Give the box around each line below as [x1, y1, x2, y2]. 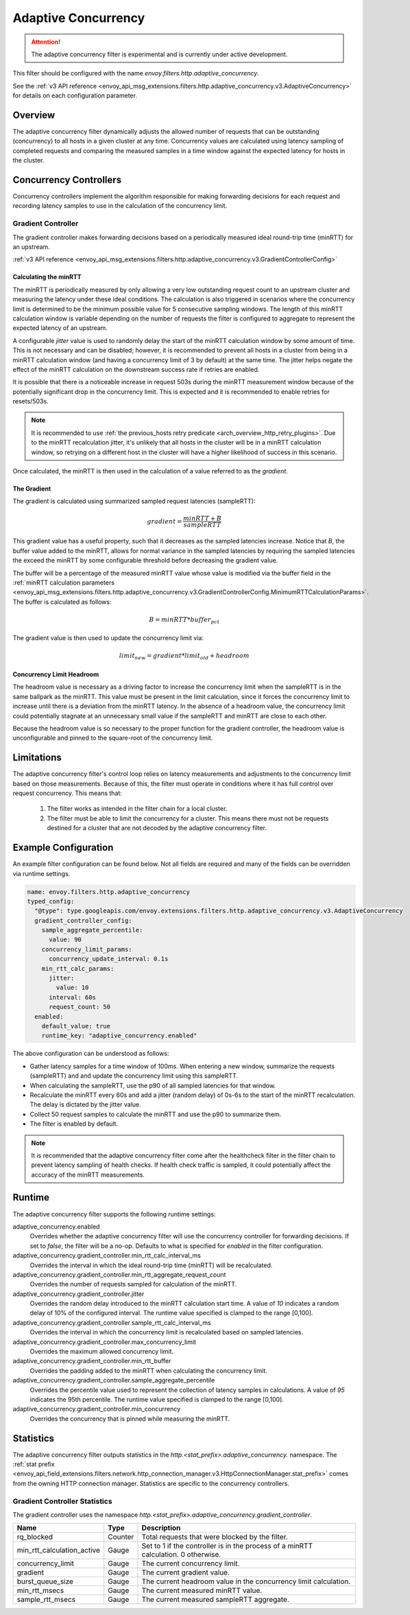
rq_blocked [16, 1532, 53, 1542]
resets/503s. [12, 397, 49, 405]
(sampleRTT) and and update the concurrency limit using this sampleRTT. [29, 1072, 239, 1080]
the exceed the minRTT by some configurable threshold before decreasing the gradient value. [12, 556, 278, 565]
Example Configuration [12, 842, 114, 853]
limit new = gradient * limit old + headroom [119, 652, 250, 661]
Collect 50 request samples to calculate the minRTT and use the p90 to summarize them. [29, 1110, 282, 1118]
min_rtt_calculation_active [16, 1546, 101, 1555]
